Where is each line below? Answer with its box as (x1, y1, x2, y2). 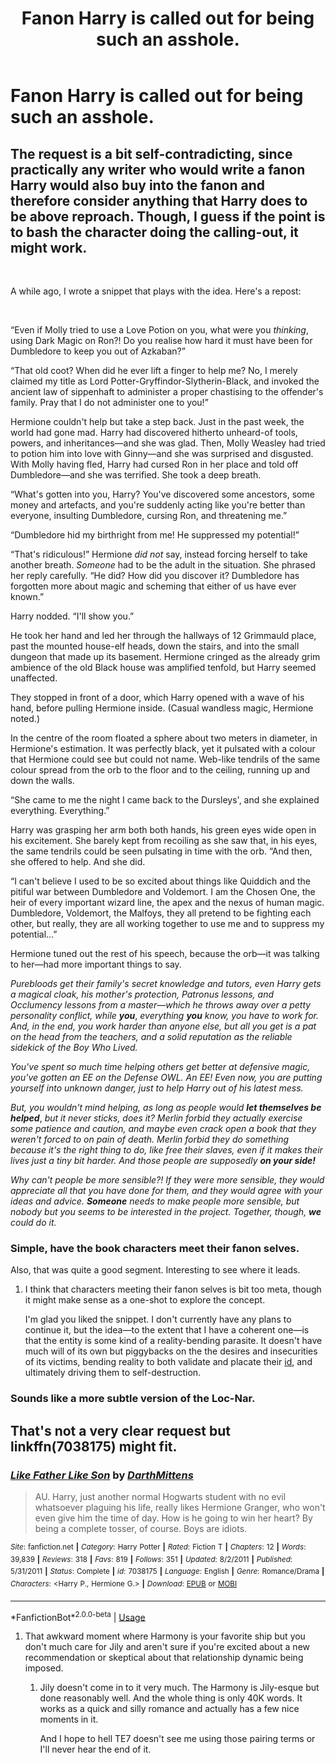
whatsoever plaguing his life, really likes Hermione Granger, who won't (34, 1501, 326, 1513)
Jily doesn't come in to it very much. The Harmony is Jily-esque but (39, 1682, 320, 1694)
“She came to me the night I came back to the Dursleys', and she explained (10, 794, 320, 806)
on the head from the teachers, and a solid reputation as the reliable (10, 1031, 293, 1042)
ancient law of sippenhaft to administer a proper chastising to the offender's (10, 386, 324, 397)
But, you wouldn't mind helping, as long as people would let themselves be (10, 1102, 322, 1113)
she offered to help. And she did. (10, 856, 146, 867)
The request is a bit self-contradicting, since (10, 145, 293, 162)
